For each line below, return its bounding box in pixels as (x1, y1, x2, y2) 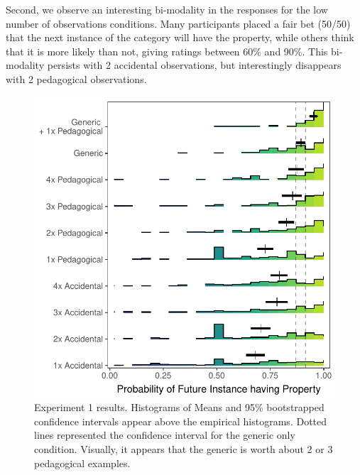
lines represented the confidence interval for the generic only (34, 427, 295, 442)
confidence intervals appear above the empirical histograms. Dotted (34, 413, 327, 428)
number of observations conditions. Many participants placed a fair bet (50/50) (6, 16, 351, 31)
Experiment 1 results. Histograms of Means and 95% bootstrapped (34, 400, 324, 415)
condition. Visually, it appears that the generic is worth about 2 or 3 (34, 441, 333, 456)
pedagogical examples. (34, 455, 131, 470)
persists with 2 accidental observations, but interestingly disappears (47, 58, 342, 72)
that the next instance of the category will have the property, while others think (6, 30, 354, 45)
